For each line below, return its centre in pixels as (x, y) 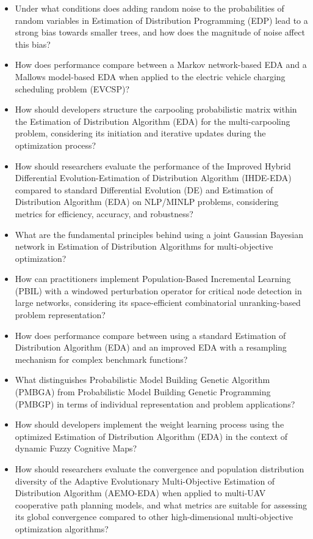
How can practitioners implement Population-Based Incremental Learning (153, 279)
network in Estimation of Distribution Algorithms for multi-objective (144, 246)
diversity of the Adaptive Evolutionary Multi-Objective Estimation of (145, 481)
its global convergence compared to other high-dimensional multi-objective (154, 517)
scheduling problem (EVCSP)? (72, 88)
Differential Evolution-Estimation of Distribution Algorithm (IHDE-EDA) (153, 178)
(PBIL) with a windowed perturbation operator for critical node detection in (158, 290)
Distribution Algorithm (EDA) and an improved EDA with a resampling (151, 347)
